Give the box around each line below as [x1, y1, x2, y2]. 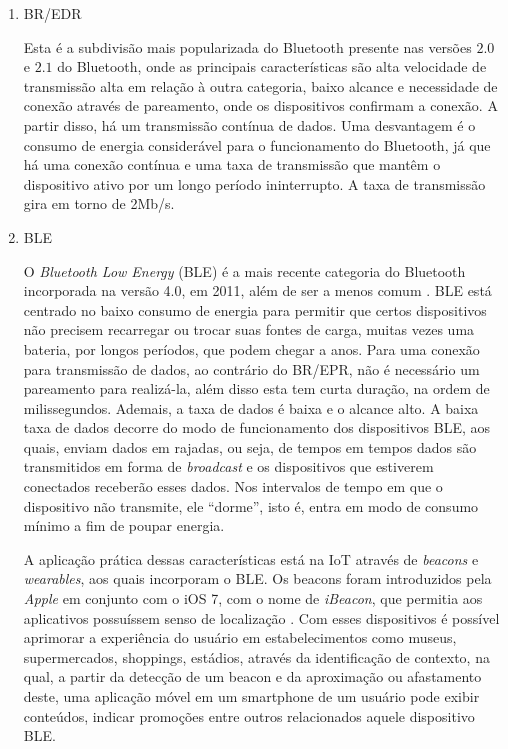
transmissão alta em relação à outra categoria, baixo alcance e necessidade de [23, 75, 498, 96]
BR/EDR [23, 3, 82, 23]
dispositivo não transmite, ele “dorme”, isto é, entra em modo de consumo [23, 495, 479, 516]
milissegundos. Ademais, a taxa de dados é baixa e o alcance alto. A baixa [23, 397, 479, 418]
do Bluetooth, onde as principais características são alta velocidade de [57, 56, 487, 77]
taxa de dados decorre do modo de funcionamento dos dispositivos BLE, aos [23, 417, 491, 438]
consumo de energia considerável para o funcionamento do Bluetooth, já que [23, 134, 491, 155]
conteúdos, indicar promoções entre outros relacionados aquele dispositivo [23, 705, 475, 726]
